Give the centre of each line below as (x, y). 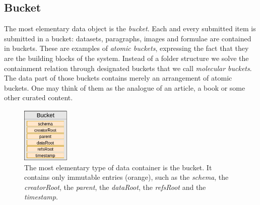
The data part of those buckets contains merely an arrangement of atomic (118, 78)
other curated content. (39, 97)
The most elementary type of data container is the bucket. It (118, 167)
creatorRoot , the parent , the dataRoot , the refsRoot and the (115, 187)
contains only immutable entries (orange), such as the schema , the (126, 177)
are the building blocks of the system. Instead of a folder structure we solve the (126, 58)
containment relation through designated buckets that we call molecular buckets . (128, 68)
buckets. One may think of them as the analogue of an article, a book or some (125, 87)
